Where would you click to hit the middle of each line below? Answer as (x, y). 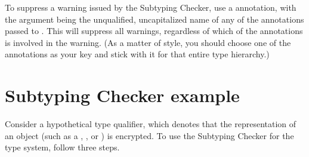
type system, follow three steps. (62, 147)
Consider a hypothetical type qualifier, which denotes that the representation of (151, 124)
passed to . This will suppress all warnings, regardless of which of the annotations (154, 31)
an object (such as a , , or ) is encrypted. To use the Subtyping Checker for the (149, 135)
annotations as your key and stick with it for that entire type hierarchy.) (137, 54)
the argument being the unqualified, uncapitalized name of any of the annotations (154, 19)
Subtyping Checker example (122, 95)
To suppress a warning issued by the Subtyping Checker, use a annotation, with (151, 7)
